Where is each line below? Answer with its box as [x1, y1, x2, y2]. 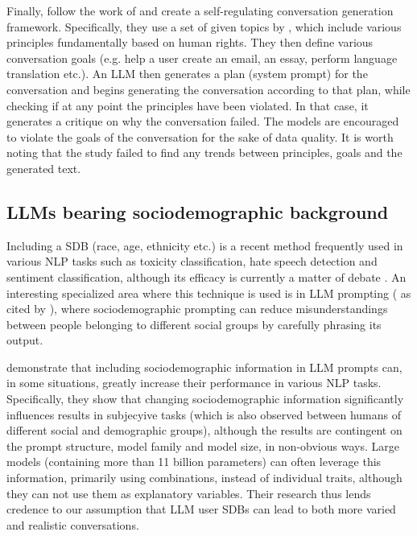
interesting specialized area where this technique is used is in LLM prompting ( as [6, 284, 411, 301]
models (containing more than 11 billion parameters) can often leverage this [6, 453, 382, 470]
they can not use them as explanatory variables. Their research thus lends [6, 484, 371, 501]
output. [6, 332, 43, 348]
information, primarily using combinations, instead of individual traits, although [6, 469, 403, 486]
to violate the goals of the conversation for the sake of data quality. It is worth [6, 128, 394, 145]
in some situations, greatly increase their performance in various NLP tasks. [6, 374, 382, 391]
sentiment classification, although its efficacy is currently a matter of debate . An [6, 268, 407, 285]
